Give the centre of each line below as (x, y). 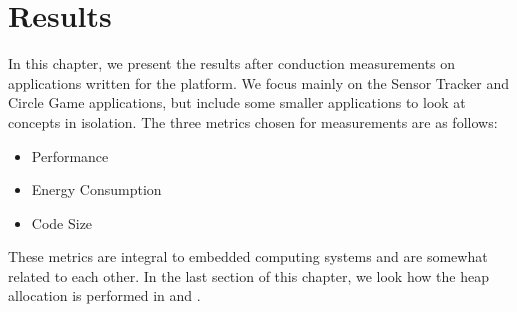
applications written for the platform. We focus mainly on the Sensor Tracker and (259, 82)
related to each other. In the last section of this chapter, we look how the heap (248, 275)
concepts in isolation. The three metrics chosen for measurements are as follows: (253, 121)
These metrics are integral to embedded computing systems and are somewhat (248, 256)
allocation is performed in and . (104, 295)
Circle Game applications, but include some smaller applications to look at (237, 102)
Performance (70, 155)
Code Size (62, 222)
